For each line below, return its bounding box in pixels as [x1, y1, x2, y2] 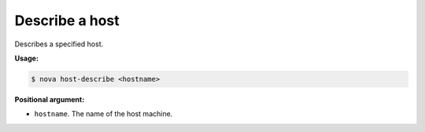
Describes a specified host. [14, 39, 104, 49]
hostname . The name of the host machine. [34, 109, 173, 119]
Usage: [14, 53, 39, 63]
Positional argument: [14, 94, 85, 104]
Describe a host [14, 12, 120, 29]
